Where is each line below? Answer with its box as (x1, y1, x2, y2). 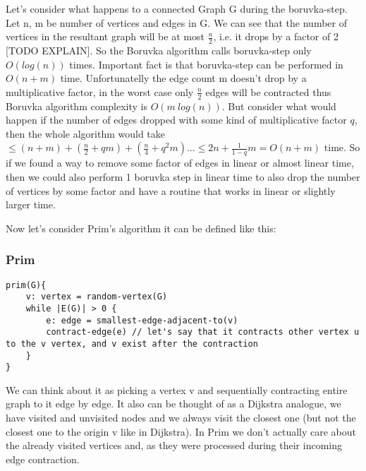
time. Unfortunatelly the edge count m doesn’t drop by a (60, 71, 307, 85)
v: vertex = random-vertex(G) (25, 292, 168, 302)
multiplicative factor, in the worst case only (6, 84, 194, 99)
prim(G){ (6, 280, 47, 290)
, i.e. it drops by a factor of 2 (213, 29, 338, 44)
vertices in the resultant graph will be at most (6, 29, 205, 44)
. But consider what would (221, 98, 336, 113)
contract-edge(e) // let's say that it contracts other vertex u (46, 327, 360, 338)
